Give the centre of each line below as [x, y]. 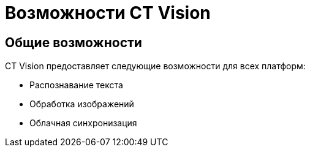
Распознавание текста [76, 85]
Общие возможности [74, 42]
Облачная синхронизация [83, 123]
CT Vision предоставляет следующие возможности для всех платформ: [155, 66]
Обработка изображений [82, 104]
